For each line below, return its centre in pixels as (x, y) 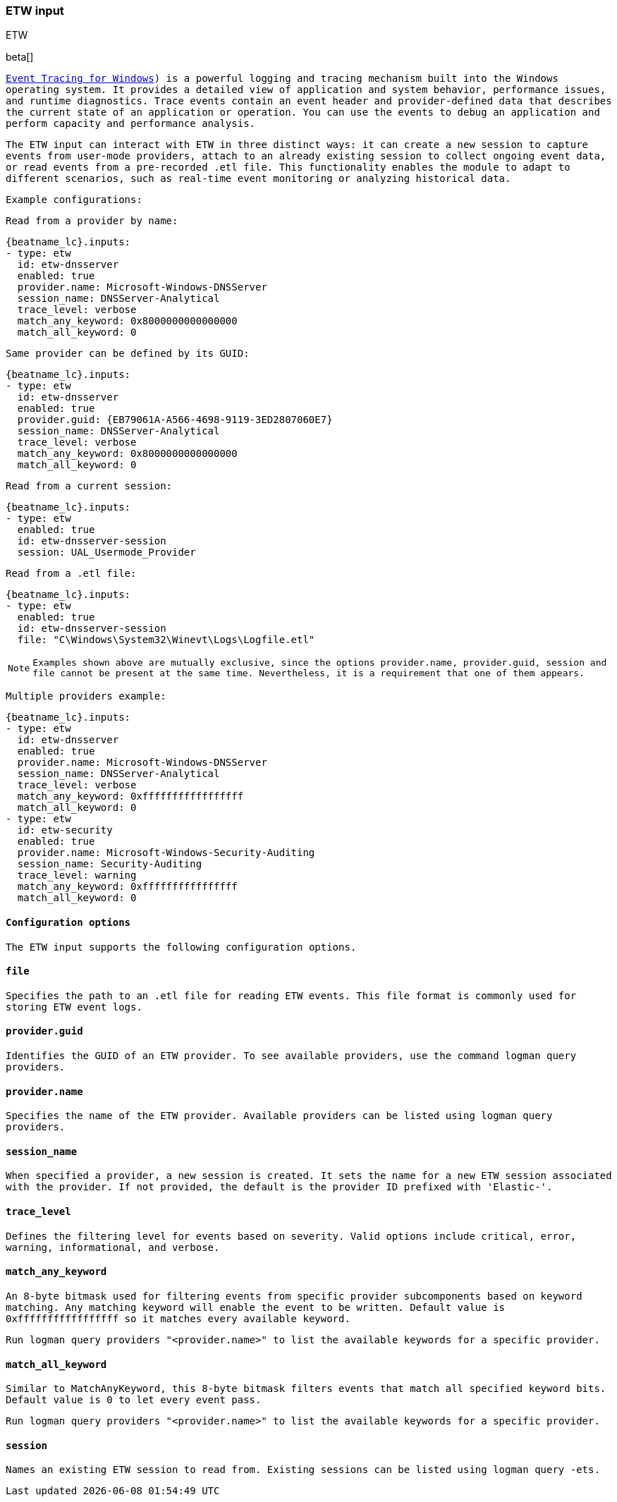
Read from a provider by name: (92, 221)
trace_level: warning (77, 875)
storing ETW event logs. (74, 1007)
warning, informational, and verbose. (113, 1247)
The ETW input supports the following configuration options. (181, 947)
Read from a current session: (89, 486)
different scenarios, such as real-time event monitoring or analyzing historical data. (258, 179)
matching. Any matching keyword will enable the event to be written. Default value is (256, 1307)
